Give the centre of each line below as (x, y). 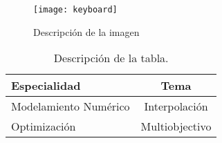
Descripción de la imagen (86, 31)
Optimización (44, 126)
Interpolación (176, 106)
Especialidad (46, 86)
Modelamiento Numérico (71, 106)
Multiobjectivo (176, 126)
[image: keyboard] (75, 10)
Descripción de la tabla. (111, 58)
